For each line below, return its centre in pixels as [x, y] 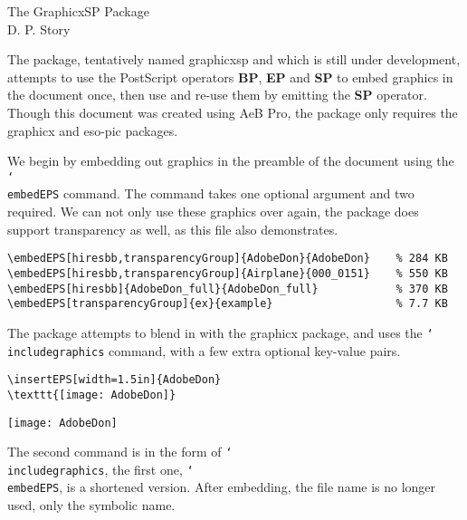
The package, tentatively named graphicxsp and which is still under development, [234, 59]
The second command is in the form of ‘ [120, 452]
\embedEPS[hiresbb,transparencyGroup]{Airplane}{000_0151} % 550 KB [228, 273]
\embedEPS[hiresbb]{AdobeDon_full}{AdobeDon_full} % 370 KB [228, 289]
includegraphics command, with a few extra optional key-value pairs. [204, 350]
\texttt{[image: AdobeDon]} [92, 395]
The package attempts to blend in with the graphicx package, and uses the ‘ [220, 332]
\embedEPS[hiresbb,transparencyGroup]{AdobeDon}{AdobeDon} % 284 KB [228, 259]
